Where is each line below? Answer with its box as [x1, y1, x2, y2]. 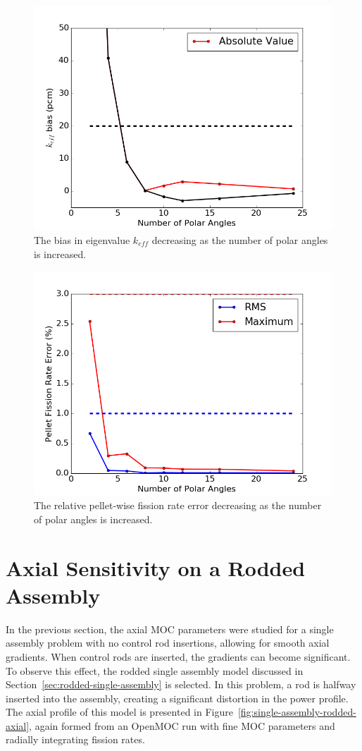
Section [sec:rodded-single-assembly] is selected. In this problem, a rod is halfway [6, 677, 356, 692]
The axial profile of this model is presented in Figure [6, 704, 233, 719]
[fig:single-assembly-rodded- [237, 704, 356, 719]
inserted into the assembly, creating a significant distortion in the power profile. [6, 690, 349, 705]
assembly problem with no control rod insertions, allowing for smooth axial [6, 635, 330, 650]
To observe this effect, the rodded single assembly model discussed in [6, 663, 304, 678]
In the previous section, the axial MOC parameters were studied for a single [6, 621, 334, 636]
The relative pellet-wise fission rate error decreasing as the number [34, 498, 322, 513]
